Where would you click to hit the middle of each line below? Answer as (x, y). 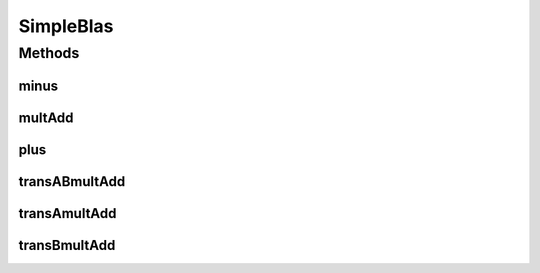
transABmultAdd (72, 181)
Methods (49, 53)
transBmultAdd (67, 245)
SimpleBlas (66, 26)
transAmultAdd (67, 213)
